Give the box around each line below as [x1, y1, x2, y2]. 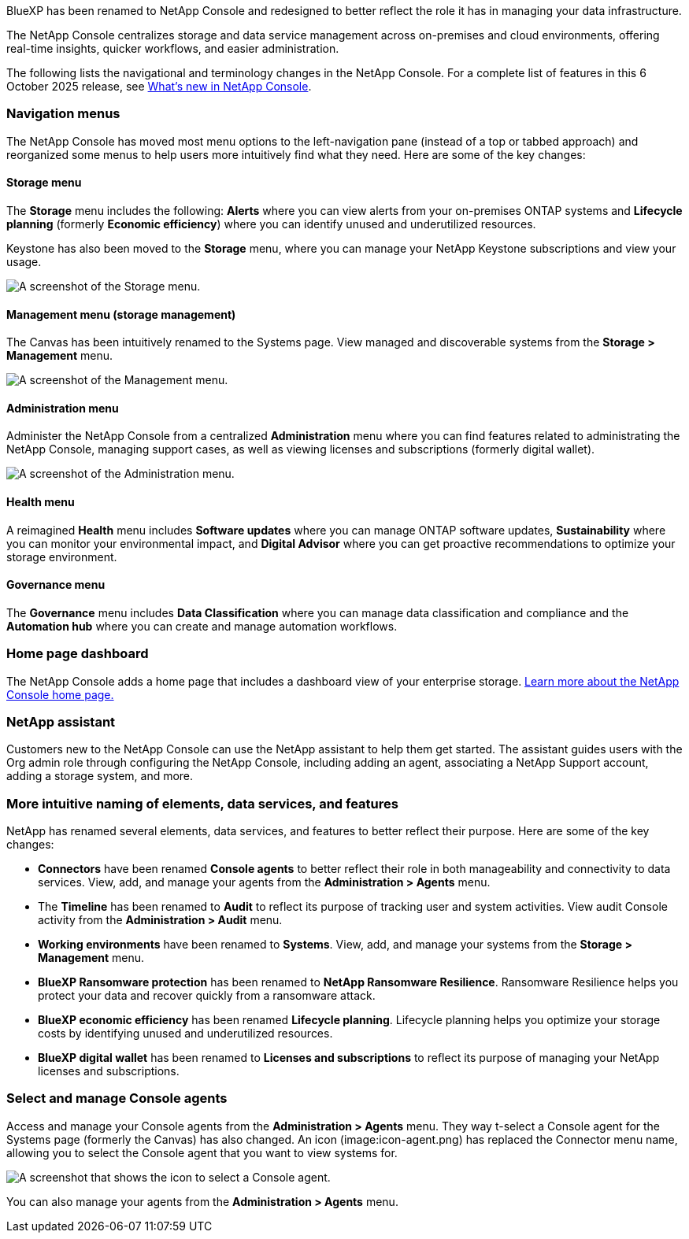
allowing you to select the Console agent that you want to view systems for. [6, 1145, 398, 1159]
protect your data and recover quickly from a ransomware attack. [38, 989, 376, 1003]
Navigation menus [6, 105, 120, 122]
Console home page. [6, 687, 114, 701]
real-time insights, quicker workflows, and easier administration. [6, 42, 339, 55]
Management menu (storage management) [6, 307, 236, 321]
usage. [6, 254, 42, 268]
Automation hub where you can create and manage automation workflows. [6, 619, 398, 633]
